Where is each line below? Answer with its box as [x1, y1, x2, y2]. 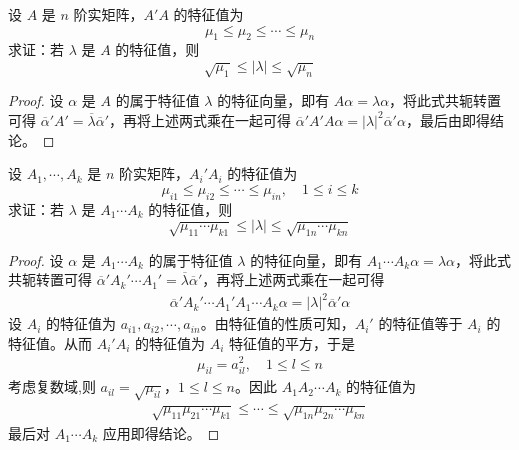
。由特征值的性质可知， [200, 313, 355, 334]
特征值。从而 [8, 332, 92, 353]
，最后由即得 [405, 109, 490, 130]
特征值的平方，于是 [229, 332, 356, 353]
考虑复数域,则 [8, 376, 96, 397]
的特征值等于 [378, 313, 463, 334]
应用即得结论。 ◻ [102, 422, 220, 443]
